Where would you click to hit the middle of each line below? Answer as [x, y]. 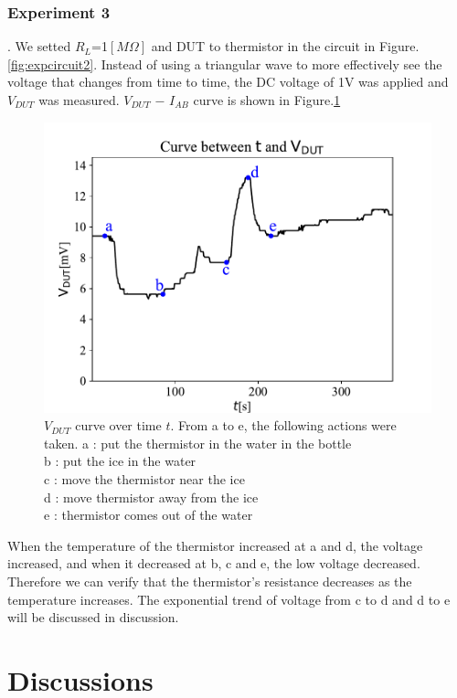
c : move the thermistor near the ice [144, 478]
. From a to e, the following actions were [283, 425]
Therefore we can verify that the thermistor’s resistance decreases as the [210, 581]
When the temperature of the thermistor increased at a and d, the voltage [215, 545]
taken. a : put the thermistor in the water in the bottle [198, 443]
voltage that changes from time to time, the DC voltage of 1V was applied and [228, 82]
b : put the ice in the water [120, 461]
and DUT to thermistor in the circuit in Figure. [285, 46]
